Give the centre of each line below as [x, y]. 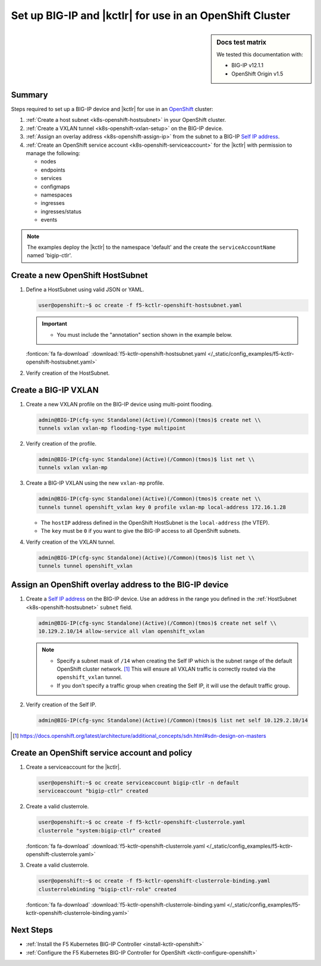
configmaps [55, 187]
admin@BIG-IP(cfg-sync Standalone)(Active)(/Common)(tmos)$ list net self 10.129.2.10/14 [173, 721]
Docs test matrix [242, 42]
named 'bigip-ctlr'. [50, 255]
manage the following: [53, 153]
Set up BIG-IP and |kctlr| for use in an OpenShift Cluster [151, 15]
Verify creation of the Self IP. [61, 705]
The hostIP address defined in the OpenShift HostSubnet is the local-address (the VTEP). [155, 522]
